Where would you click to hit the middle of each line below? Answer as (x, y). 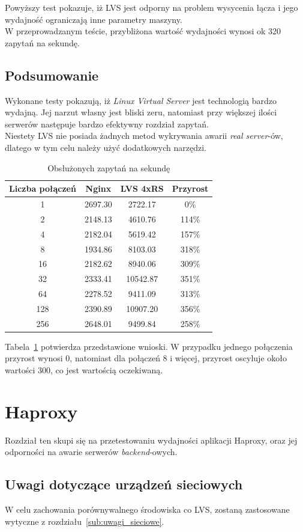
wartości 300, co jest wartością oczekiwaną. (84, 370)
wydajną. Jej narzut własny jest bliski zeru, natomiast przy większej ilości (141, 112)
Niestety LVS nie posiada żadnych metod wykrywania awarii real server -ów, (144, 136)
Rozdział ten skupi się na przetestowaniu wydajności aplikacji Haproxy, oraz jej (151, 440)
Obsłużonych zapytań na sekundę (109, 167)
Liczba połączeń (43, 188)
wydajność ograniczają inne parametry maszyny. (94, 19)
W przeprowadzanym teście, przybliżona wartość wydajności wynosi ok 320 (143, 31)
